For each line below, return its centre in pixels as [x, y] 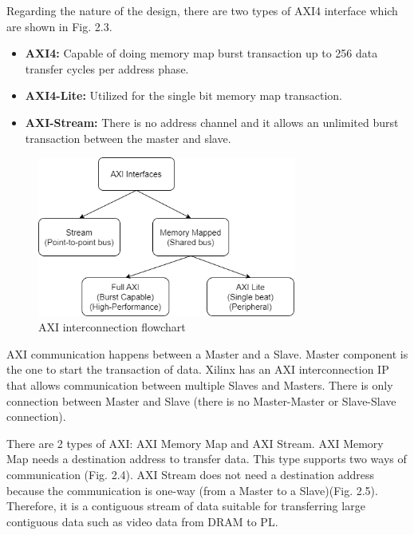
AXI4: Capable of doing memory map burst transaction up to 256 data [201, 53]
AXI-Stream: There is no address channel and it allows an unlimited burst [212, 122]
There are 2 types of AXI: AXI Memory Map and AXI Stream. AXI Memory [195, 443]
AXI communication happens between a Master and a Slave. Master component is [207, 353]
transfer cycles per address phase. [107, 68]
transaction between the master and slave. [128, 138]
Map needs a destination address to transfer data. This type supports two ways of [207, 459]
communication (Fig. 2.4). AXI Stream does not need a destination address [191, 474]
